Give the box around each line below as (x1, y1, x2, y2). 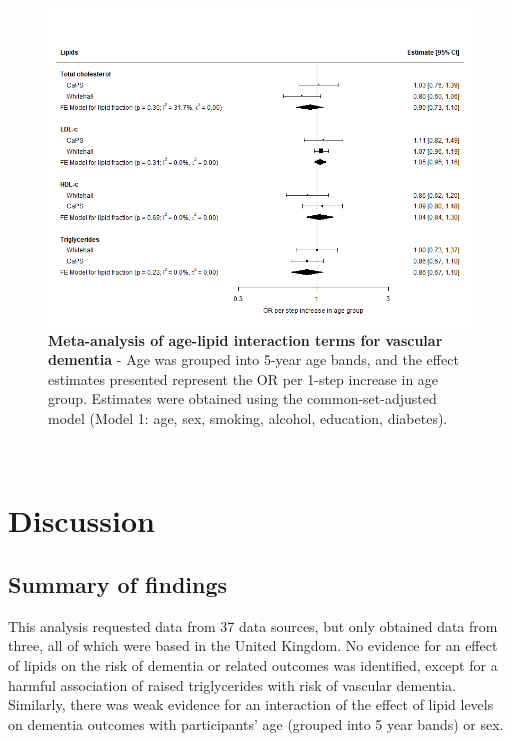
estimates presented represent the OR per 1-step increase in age (48, 368, 439, 389)
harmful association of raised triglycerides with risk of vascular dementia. (8, 674, 456, 695)
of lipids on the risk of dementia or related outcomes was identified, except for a (8, 654, 498, 675)
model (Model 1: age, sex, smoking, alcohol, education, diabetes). (48, 407, 448, 428)
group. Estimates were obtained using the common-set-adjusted (48, 388, 437, 409)
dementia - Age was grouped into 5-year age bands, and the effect (48, 349, 459, 370)
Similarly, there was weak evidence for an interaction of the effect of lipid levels (8, 694, 494, 715)
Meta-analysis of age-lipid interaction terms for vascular (48, 329, 443, 350)
